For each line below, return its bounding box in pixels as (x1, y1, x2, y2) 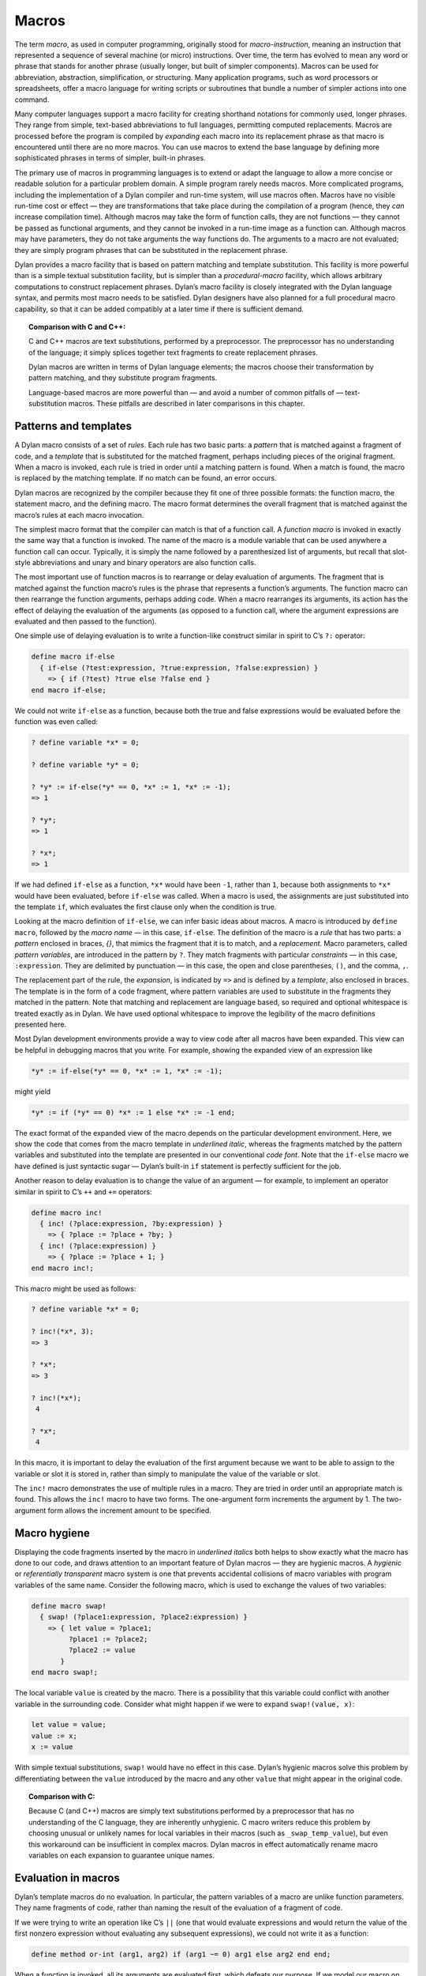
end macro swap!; (31, 1668, 99, 1677)
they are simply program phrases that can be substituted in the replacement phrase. (14, 245, 288, 255)
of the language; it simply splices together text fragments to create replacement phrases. (28, 348, 319, 357)
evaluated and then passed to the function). (14, 617, 157, 626)
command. (14, 95, 50, 104)
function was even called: (14, 716, 99, 726)
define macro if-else (31, 652, 115, 662)
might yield (14, 1087, 51, 1096)
